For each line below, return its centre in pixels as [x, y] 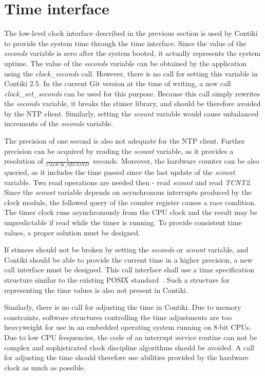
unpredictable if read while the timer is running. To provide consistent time [123, 222]
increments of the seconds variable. [59, 123]
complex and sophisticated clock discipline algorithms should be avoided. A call [129, 347]
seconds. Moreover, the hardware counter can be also [176, 161]
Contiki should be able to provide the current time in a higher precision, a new [128, 259]
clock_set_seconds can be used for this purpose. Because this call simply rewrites [132, 93]
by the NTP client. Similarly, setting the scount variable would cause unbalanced [131, 113]
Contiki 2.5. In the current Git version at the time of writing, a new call [118, 83]
